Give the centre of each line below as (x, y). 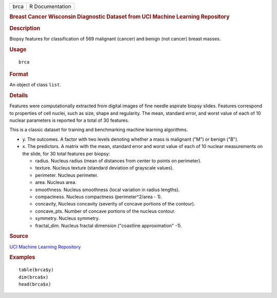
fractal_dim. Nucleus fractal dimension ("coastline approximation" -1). (108, 226)
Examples (22, 257)
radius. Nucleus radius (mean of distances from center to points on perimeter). (118, 161)
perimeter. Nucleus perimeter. (67, 175)
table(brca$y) (36, 270)
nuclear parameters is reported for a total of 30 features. (69, 120)
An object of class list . (35, 85)
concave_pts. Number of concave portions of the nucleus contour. (105, 211)
